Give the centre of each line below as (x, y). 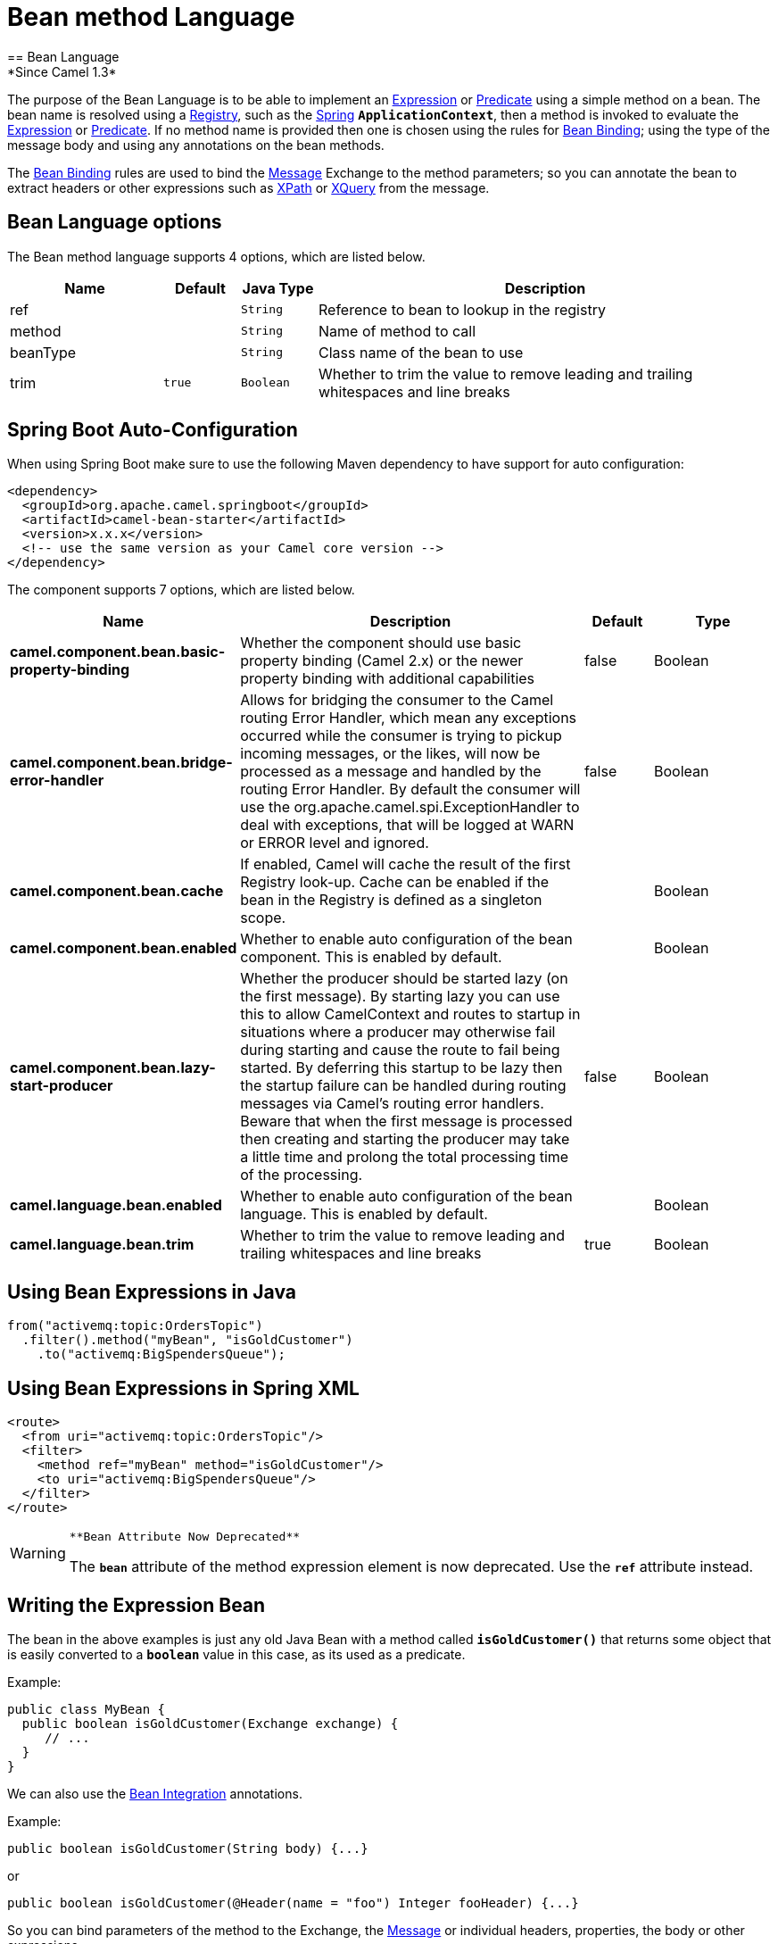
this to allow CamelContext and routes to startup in (410, 1014)
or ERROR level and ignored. (335, 843)
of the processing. (302, 1175)
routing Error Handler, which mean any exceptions (409, 718)
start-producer (62, 1086)
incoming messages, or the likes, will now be (390, 754)
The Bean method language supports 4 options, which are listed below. (216, 256)
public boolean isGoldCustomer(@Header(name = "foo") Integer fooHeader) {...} (293, 1902)
